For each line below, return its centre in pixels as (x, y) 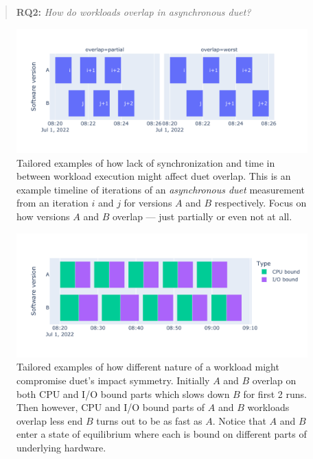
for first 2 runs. (275, 393)
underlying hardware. (61, 448)
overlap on (274, 380)
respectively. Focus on (260, 203)
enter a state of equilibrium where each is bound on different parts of (162, 434)
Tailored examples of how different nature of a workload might (148, 367)
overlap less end (50, 420)
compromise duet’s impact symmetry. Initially (113, 380)
